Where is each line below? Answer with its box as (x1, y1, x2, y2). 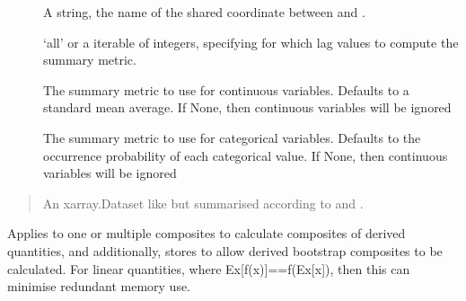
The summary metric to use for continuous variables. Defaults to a (43, 80, 409, 99)
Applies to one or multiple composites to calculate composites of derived (7, 224, 406, 243)
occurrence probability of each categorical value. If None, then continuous (43, 146, 448, 164)
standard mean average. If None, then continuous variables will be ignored (43, 98, 452, 117)
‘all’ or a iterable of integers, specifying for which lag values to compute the (43, 32, 459, 51)
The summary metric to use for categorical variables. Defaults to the (43, 128, 421, 146)
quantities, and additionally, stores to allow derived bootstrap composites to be (7, 241, 443, 260)
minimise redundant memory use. (7, 277, 191, 296)
